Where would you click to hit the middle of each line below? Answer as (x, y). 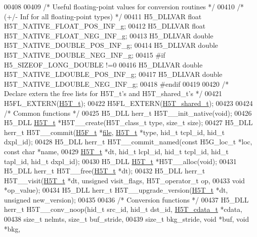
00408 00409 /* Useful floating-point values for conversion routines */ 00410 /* (124, 6)
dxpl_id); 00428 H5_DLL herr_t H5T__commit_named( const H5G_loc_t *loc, (128, 142)
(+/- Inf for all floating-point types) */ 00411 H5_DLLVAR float (103, 16)
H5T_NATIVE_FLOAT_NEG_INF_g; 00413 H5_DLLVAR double (109, 35)
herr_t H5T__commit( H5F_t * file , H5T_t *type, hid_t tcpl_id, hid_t (114, 132)
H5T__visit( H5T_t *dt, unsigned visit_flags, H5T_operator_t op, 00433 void (125, 180)
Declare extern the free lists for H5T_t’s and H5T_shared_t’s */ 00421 (113, 93)
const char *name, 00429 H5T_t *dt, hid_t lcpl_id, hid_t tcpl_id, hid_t (116, 151)
